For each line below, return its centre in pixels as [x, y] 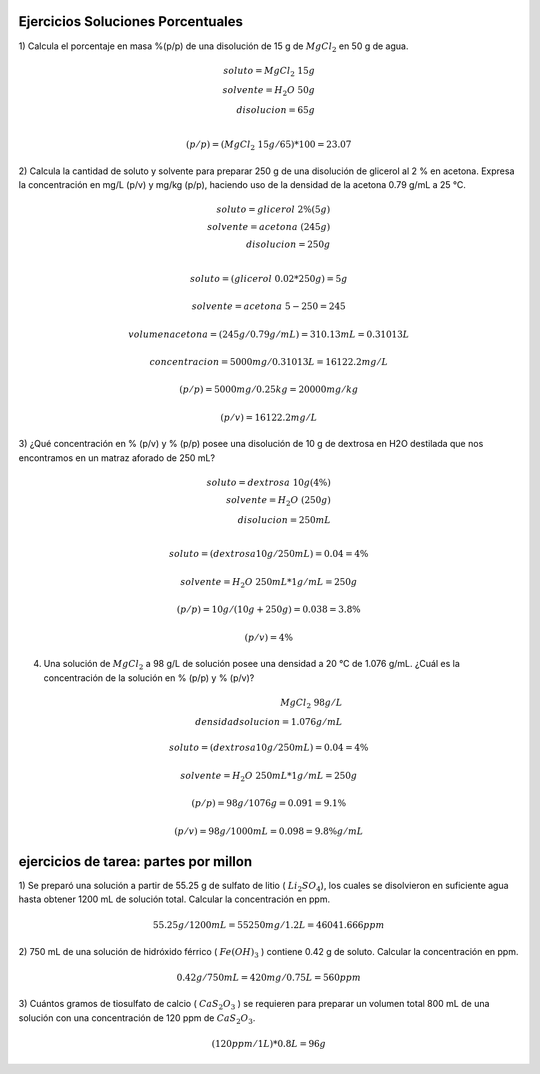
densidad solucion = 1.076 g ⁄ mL [269, 722]
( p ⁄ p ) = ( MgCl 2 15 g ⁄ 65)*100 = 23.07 [268, 145]
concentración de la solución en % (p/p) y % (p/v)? [149, 677]
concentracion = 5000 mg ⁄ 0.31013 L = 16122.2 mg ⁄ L [269, 362]
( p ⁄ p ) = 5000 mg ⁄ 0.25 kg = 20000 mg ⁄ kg [268, 389]
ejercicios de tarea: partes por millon [135, 861]
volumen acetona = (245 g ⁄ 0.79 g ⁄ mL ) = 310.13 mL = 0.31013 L [269, 334]
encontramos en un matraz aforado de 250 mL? [116, 457]
